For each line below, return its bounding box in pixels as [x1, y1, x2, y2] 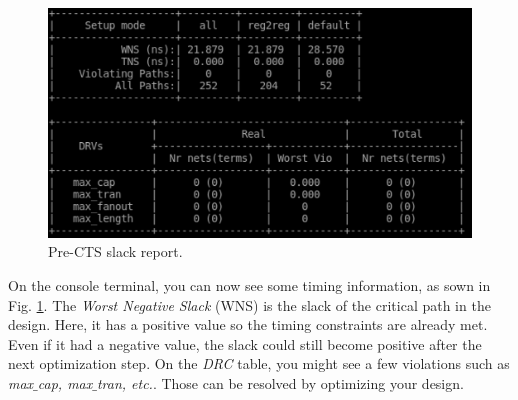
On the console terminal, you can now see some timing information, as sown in [8, 274, 491, 295]
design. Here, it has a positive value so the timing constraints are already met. [8, 314, 488, 335]
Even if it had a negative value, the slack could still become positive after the [8, 333, 482, 354]
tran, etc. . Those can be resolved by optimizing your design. [96, 372, 464, 393]
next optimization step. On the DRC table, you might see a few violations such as [8, 353, 510, 374]
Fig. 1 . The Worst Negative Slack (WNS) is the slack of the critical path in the [8, 294, 491, 315]
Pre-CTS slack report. [48, 241, 183, 262]
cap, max [37, 372, 93, 393]
